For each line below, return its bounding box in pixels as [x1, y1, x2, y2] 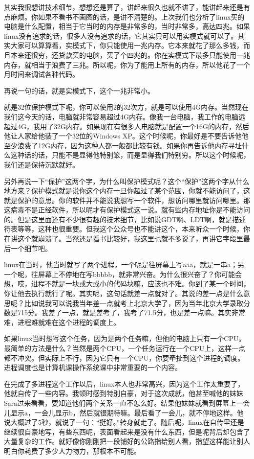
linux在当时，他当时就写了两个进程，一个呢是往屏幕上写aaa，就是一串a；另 [4, 259, 245, 270]
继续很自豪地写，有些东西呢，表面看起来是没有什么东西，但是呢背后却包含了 [4, 426, 250, 436]
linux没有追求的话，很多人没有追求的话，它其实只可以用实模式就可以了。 [4, 30, 238, 41]
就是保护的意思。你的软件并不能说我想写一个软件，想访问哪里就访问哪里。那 [4, 195, 250, 205]
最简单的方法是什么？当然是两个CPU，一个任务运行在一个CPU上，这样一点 [4, 343, 246, 353]
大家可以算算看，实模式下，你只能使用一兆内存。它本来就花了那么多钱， [10, 40, 243, 50]
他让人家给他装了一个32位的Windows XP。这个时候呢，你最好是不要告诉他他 [4, 131, 249, 141]
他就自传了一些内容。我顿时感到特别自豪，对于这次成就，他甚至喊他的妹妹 [4, 388, 243, 398]
